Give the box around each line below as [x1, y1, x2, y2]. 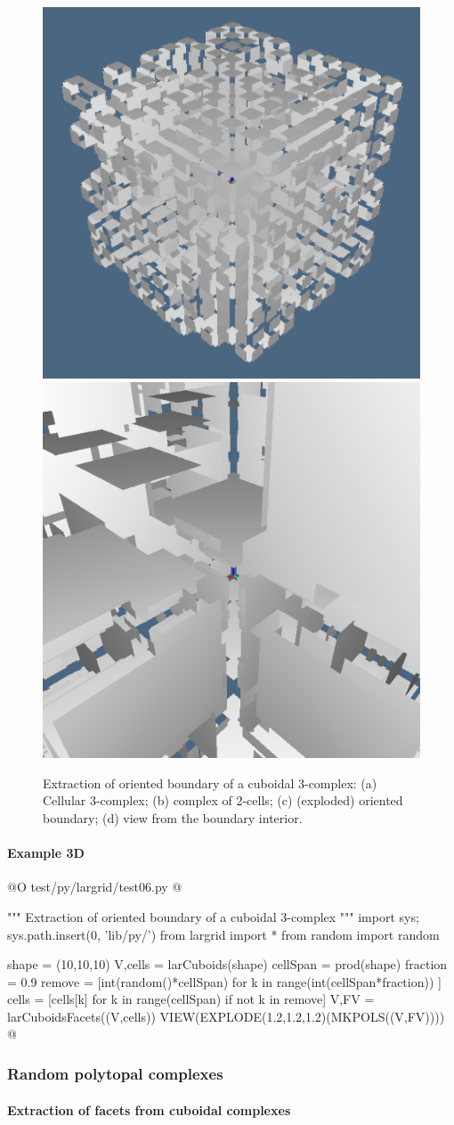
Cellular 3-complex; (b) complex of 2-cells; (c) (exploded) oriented [43, 791, 403, 810]
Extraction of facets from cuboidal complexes [7, 1100, 291, 1119]
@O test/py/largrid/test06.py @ [7, 877, 182, 896]
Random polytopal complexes [7, 1062, 223, 1084]
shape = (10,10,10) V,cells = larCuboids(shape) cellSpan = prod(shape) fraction [7, 955, 448, 974]
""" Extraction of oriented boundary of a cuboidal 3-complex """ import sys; [7, 907, 419, 925]
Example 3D [7, 844, 85, 862]
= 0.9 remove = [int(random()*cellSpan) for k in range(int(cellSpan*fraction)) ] [7, 972, 442, 990]
